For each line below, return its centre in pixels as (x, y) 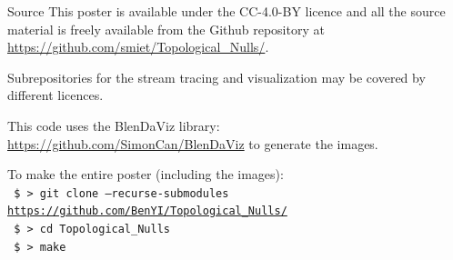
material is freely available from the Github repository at (166, 29)
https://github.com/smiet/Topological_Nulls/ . (138, 47)
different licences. (55, 95)
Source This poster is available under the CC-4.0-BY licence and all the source (226, 11)
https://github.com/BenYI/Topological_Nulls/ (147, 211)
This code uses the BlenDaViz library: (114, 125)
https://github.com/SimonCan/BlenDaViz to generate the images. (193, 143)
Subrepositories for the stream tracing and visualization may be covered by (216, 77)
